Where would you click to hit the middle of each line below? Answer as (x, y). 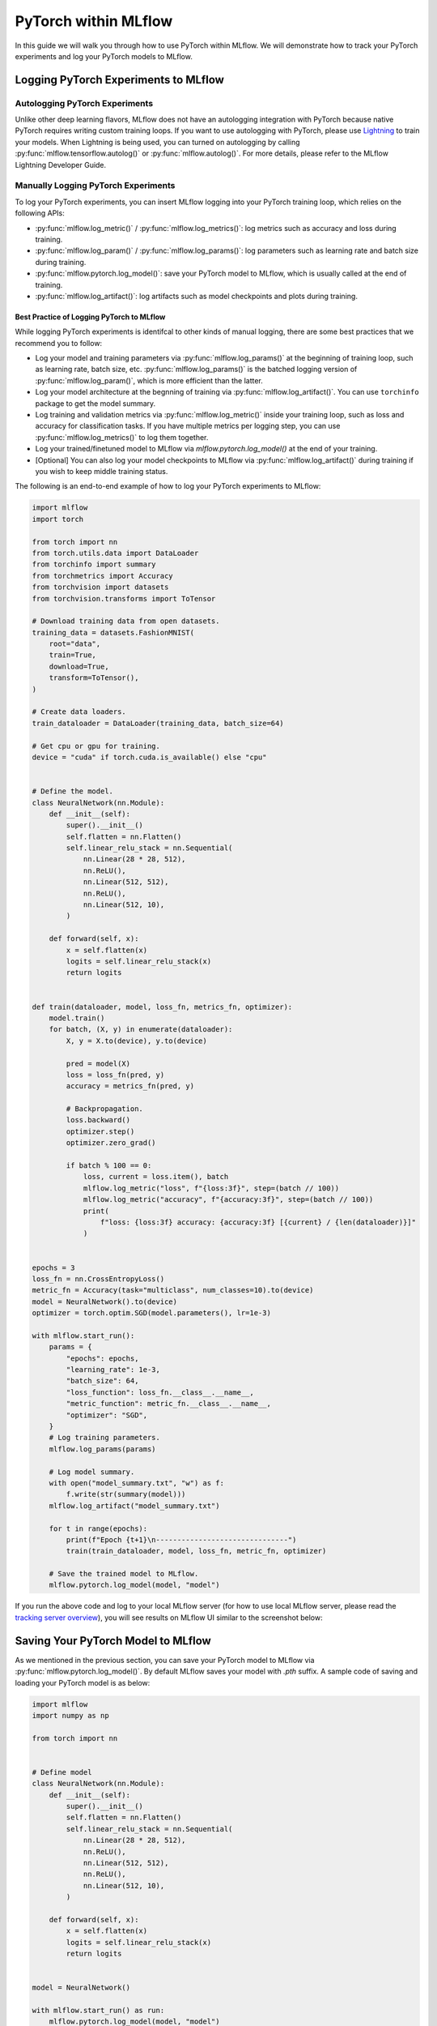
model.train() (77, 1018)
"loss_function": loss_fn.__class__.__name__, (160, 1392)
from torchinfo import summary (94, 564)
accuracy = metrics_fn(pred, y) (130, 1086)
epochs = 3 (53, 1267)
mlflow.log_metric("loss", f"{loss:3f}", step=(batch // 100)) (211, 1188)
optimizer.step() (100, 1131)
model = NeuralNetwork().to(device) (105, 1302)
